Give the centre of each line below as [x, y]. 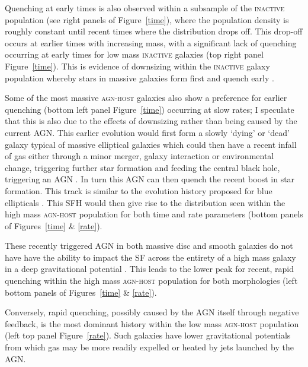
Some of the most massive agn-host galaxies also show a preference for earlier [146, 98]
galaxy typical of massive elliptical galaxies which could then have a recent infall [151, 144]
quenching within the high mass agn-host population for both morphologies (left [151, 281]
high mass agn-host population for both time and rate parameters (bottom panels [154, 214]
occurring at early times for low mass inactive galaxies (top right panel [134, 54]
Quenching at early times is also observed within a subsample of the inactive [145, 8]
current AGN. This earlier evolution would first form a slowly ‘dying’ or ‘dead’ [147, 132]
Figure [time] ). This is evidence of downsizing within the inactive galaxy [137, 66]
